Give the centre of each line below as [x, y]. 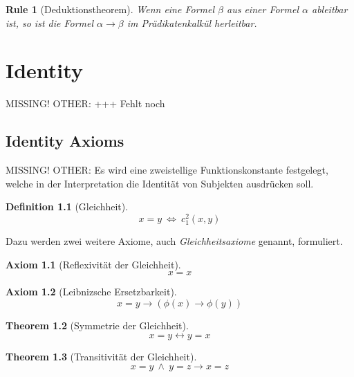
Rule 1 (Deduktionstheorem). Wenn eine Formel [110, 9]
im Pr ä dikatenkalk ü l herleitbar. [192, 22]
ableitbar [329, 9]
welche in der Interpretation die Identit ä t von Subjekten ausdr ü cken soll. [160, 183]
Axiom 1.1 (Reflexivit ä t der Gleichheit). [93, 264]
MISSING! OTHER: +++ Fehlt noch [85, 103]
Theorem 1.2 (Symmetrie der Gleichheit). [97, 325]
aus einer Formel [263, 9]
